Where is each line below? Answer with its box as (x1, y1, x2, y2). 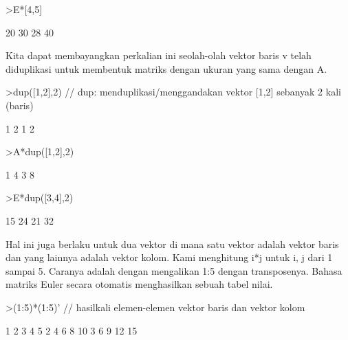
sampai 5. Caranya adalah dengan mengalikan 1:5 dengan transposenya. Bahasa (6, 263, 342, 277)
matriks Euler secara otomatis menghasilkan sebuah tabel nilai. (6, 277, 273, 291)
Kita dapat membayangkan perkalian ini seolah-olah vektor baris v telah (6, 48, 312, 63)
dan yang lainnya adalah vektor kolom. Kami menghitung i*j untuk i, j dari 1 (6, 250, 333, 264)
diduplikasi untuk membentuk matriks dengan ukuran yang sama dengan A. (6, 61, 327, 76)
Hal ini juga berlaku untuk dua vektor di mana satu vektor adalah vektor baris (6, 236, 339, 251)
